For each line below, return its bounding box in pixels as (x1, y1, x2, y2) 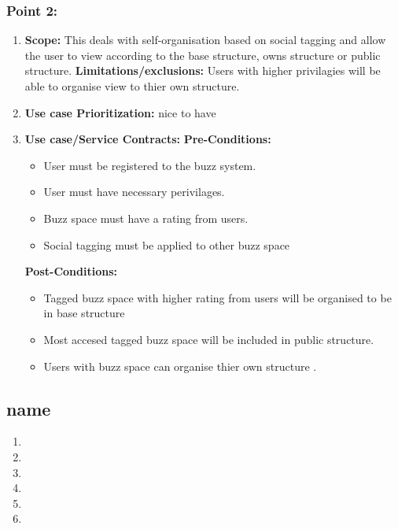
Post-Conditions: (24, 263, 117, 279)
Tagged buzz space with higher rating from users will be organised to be (43, 289, 392, 305)
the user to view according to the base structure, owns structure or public (24, 46, 381, 63)
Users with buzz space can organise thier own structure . (43, 357, 317, 374)
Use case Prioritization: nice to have (24, 104, 216, 120)
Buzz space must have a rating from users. (43, 209, 249, 226)
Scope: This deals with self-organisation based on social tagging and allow (24, 31, 386, 48)
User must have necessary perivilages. (43, 183, 225, 200)
